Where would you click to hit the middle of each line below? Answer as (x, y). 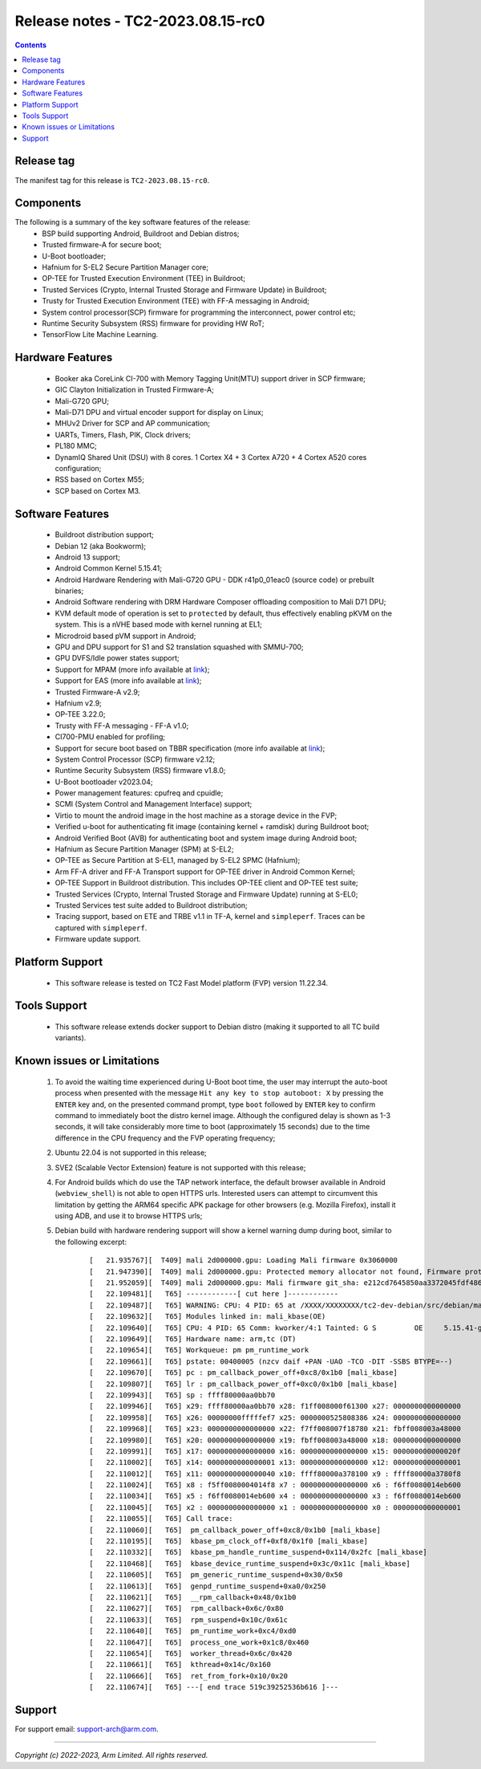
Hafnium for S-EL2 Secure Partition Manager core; (125, 267)
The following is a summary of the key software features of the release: (133, 222)
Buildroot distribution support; (104, 535)
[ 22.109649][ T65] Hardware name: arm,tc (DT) (193, 1339)
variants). (71, 1038)
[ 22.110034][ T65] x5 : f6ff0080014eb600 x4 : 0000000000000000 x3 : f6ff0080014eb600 (275, 1496)
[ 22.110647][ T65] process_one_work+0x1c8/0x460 (199, 1642)
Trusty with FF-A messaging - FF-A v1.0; (122, 726)
